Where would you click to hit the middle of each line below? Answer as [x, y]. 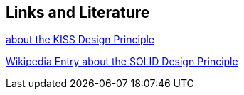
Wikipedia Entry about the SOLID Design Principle [122, 62]
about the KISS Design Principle [80, 40]
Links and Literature [78, 12]
